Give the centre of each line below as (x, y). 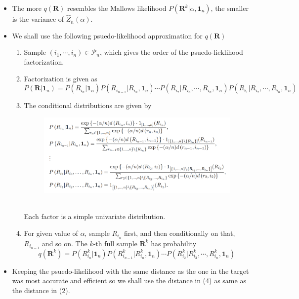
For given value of (51, 233)
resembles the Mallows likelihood (117, 8)
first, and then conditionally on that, (179, 233)
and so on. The (64, 243)
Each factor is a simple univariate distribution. (95, 216)
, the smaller (230, 8)
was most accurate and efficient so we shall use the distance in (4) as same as (129, 280)
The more (27, 8)
